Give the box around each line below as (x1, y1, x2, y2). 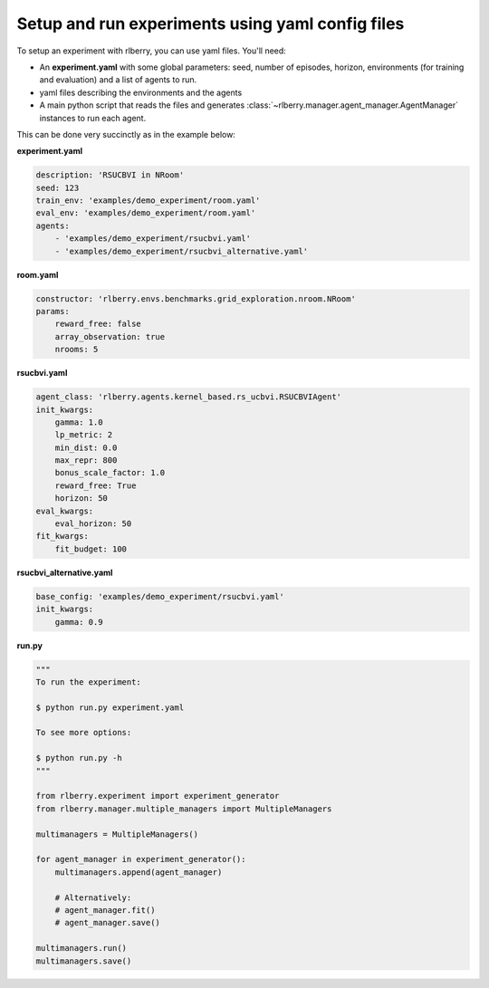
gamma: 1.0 (54, 417, 103, 427)
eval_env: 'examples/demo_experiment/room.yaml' (35, 208, 256, 218)
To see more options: (35, 727, 132, 738)
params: (35, 306, 70, 316)
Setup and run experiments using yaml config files (16, 14, 405, 34)
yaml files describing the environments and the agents (39, 87, 243, 98)
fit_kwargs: (35, 531, 90, 542)
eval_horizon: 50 (54, 519, 132, 529)
